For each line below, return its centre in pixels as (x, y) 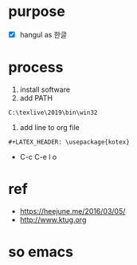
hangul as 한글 (43, 34)
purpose (37, 12)
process (36, 67)
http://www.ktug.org (53, 220)
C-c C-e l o (38, 156)
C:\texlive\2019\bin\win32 (53, 113)
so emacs (41, 252)
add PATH (36, 97)
